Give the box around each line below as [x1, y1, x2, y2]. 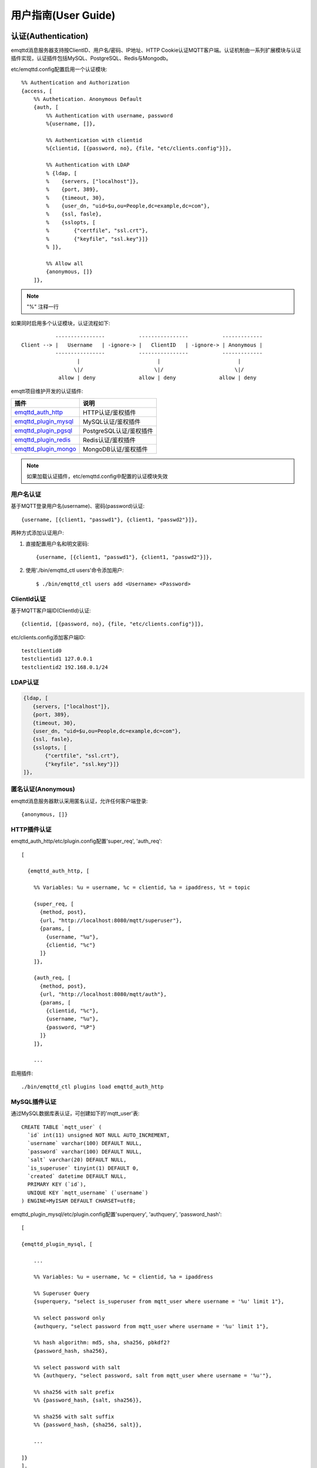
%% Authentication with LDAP [46, 161, 130, 169]
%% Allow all [46, 260, 83, 267]
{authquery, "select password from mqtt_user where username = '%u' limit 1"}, [33, 1323, 269, 1329]
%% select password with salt [33, 1364, 120, 1371]
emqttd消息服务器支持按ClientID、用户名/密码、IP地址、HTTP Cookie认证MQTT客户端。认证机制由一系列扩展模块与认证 [11, 47, 302, 54]
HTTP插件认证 [11, 825, 52, 833]
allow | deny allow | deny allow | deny [58, 375, 257, 381]
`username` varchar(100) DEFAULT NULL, [27, 1140, 142, 1147]
